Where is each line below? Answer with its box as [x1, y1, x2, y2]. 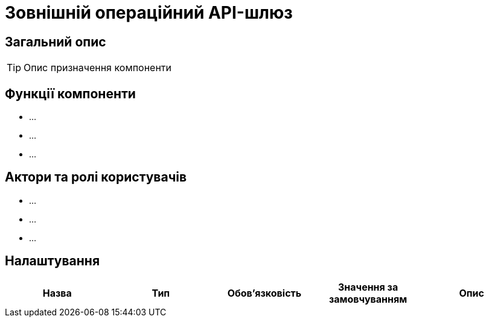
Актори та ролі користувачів [5, 169, 187, 185]
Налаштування [5, 253, 100, 269]
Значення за [337, 280, 398, 293]
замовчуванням [328, 292, 407, 305]
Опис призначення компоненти [24, 62, 172, 74]
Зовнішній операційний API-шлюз [5, 2, 293, 23]
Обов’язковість [227, 286, 302, 299]
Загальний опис [5, 34, 106, 49]
